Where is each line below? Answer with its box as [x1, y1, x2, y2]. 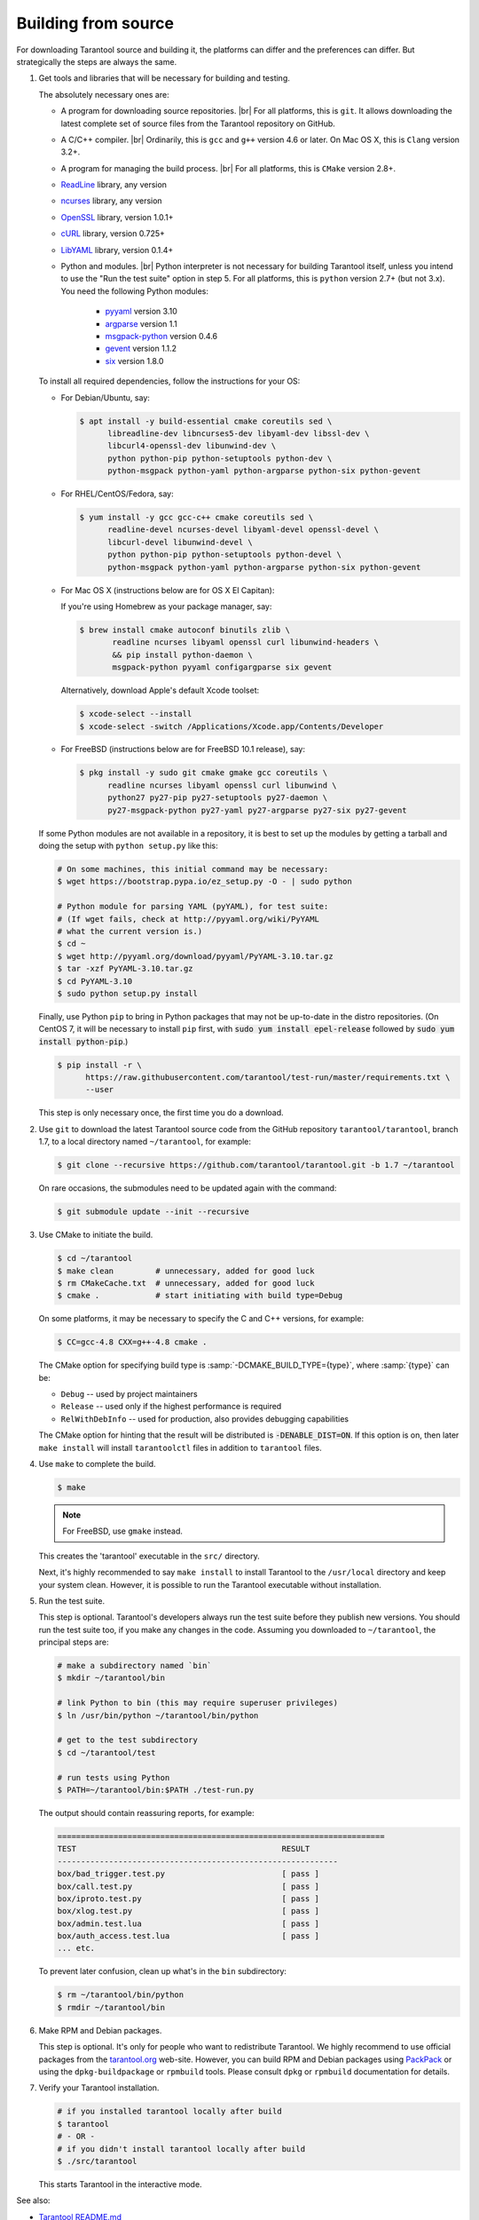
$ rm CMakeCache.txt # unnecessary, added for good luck [57, 1278, 315, 1288]
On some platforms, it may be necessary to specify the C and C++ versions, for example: [38, 1313, 364, 1324]
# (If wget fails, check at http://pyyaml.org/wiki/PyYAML [57, 914, 319, 924]
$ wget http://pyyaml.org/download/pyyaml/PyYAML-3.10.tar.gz [57, 951, 334, 961]
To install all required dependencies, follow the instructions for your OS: [38, 376, 301, 386]
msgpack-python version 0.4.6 [105, 330, 217, 341]
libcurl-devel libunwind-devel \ [107, 537, 253, 547]
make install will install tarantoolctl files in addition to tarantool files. [38, 1442, 323, 1453]
